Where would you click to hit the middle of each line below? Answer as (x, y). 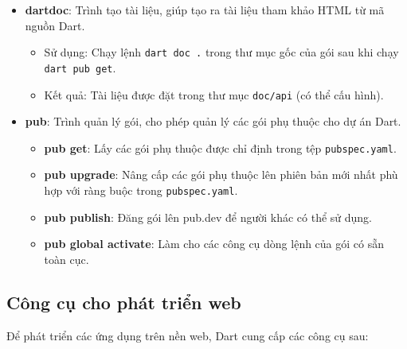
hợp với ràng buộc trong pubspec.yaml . (141, 190)
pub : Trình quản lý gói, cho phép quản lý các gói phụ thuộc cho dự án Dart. (213, 121)
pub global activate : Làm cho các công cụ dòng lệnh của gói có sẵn (214, 244)
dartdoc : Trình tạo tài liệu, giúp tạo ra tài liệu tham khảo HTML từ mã (205, 10)
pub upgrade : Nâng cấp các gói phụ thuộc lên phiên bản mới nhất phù (221, 174)
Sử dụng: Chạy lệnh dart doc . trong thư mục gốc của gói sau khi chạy (221, 52)
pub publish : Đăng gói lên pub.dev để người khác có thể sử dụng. (208, 217)
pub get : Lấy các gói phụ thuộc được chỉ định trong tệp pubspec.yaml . (220, 147)
